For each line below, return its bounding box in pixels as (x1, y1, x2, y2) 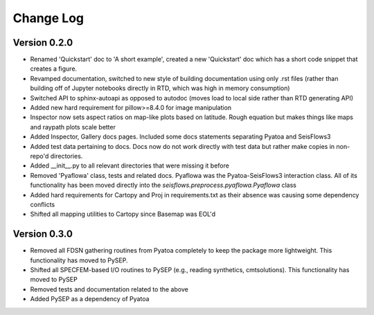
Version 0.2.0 (12, 37, 73, 48)
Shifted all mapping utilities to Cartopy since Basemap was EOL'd (30, 210, 216, 218)
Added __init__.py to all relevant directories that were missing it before (30, 161, 230, 170)
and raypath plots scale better (30, 123, 116, 131)
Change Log (12, 10, 84, 26)
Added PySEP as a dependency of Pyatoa (30, 295, 150, 303)
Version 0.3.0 (12, 228, 73, 240)
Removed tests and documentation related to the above (30, 285, 188, 294)
